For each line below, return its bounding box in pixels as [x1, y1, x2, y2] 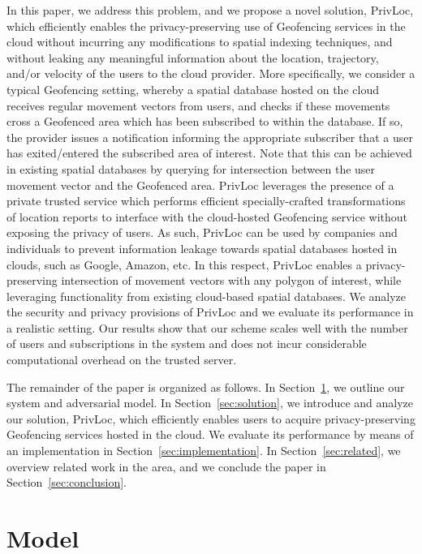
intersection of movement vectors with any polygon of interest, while [61, 272, 402, 289]
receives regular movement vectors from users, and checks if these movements [6, 97, 390, 114]
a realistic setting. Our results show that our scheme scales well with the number [6, 319, 408, 336]
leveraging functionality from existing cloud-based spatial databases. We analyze [6, 287, 407, 304]
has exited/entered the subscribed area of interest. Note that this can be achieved [6, 144, 412, 161]
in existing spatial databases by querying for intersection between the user [6, 160, 376, 177]
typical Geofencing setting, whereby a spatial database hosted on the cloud [6, 80, 379, 97]
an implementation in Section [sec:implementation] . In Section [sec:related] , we [6, 442, 401, 459]
